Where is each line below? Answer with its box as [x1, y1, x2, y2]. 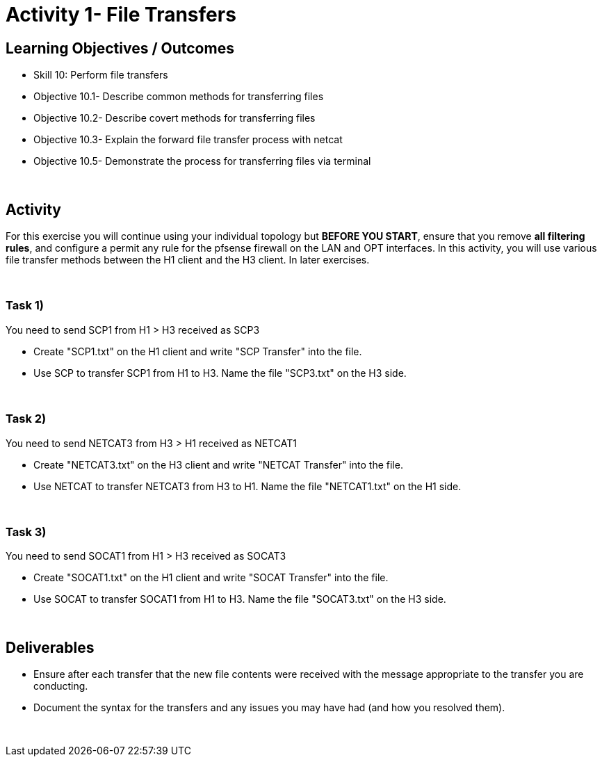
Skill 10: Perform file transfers [33, 69, 168, 81]
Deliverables [6, 638, 95, 656]
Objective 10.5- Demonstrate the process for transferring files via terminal [33, 155, 371, 168]
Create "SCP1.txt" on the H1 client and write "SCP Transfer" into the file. [33, 345, 362, 357]
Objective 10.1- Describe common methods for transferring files [33, 90, 324, 103]
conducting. [33, 680, 88, 692]
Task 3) [6, 524, 47, 539]
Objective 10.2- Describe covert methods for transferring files [33, 112, 316, 124]
